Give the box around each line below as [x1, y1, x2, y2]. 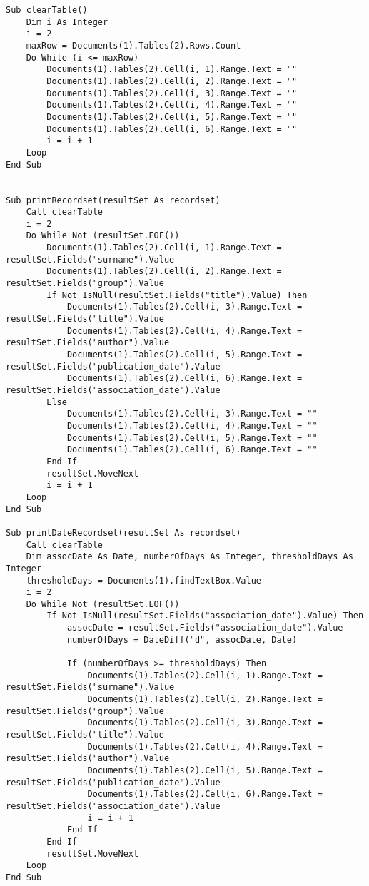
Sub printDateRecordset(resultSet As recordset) [6, 527, 241, 538]
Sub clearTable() [6, 5, 88, 15]
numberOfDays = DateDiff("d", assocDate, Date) [66, 634, 298, 645]
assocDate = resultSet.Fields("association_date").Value [66, 623, 343, 633]
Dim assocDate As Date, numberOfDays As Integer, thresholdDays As [26, 551, 353, 562]
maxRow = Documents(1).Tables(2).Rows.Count [26, 40, 241, 51]
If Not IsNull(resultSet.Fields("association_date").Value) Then [46, 611, 364, 621]
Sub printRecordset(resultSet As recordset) [6, 195, 221, 205]
